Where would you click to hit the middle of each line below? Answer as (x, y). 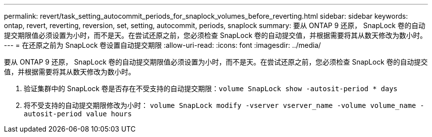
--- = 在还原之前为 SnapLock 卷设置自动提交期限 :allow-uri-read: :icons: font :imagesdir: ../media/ (162, 45)
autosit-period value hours (78, 114)
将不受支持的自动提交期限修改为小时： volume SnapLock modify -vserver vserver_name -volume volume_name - (224, 105)
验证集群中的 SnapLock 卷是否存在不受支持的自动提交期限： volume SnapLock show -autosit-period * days (211, 88)
